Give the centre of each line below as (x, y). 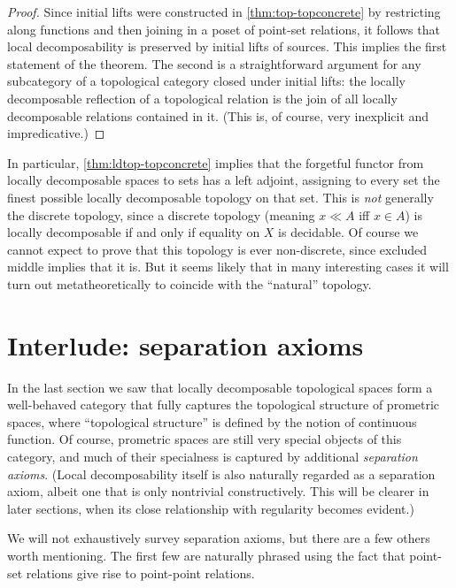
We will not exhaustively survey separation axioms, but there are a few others (219, 538)
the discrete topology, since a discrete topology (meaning (161, 214)
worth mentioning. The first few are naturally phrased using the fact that (206, 555)
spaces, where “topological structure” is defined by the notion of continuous (212, 421)
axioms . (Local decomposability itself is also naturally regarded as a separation (221, 473)
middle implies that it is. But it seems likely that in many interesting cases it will (228, 267)
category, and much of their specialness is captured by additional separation (213, 456)
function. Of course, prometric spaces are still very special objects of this (205, 439)
